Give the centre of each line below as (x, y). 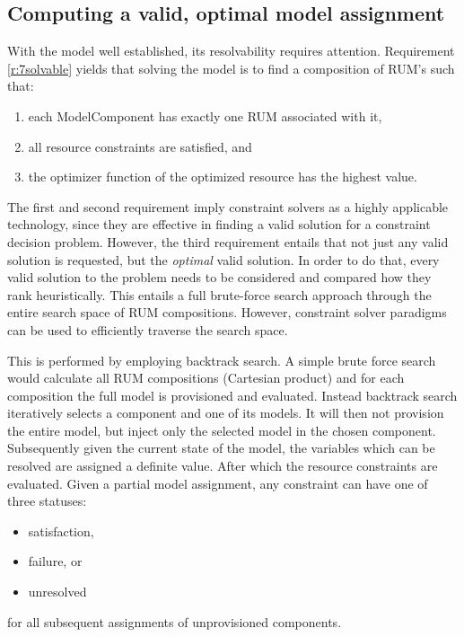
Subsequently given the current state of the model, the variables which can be (221, 448)
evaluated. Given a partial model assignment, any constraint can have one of (218, 483)
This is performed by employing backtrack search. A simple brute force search (222, 360)
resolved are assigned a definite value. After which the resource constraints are (223, 466)
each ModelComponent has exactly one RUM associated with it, (205, 115)
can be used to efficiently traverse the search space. (148, 329)
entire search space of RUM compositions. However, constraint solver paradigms (227, 312)
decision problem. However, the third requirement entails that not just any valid (228, 241)
